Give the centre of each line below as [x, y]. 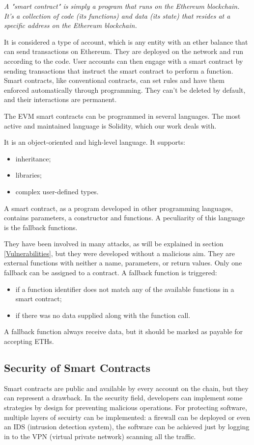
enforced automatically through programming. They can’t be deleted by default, [125, 90]
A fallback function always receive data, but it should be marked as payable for [124, 331]
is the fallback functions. [41, 227]
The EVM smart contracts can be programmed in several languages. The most [122, 116]
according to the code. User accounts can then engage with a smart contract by [124, 61]
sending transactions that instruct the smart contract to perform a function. [119, 70]
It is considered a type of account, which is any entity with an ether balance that [126, 41]
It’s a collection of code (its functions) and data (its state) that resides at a [117, 15]
